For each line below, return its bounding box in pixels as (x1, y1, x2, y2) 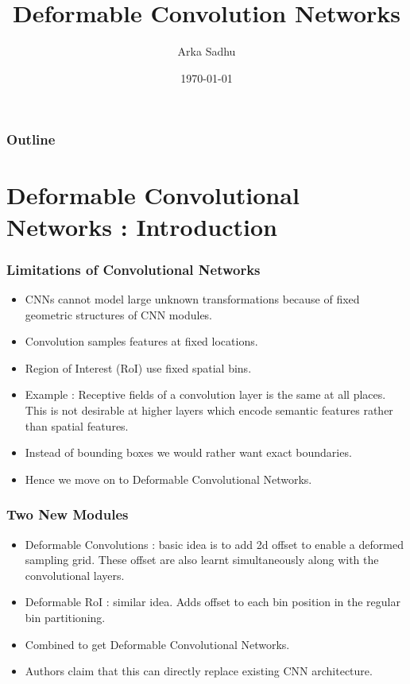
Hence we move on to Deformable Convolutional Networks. (25, 470, 312, 487)
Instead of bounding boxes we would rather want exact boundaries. (25, 444, 352, 461)
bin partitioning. (25, 609, 106, 625)
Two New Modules (6, 504, 129, 524)
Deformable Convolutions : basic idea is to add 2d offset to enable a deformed (25, 535, 404, 552)
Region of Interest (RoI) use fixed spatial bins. (25, 359, 252, 376)
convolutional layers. (25, 566, 125, 583)
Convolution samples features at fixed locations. (25, 333, 258, 350)
